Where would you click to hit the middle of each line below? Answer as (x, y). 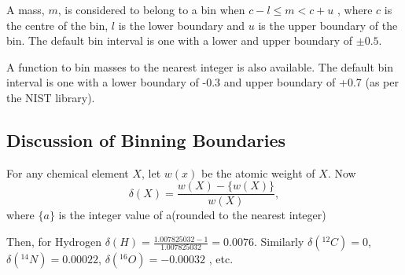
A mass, (26, 9)
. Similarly (279, 242)
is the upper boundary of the (328, 25)
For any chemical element (68, 172)
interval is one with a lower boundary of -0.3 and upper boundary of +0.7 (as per (202, 82)
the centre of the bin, (57, 25)
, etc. (221, 259)
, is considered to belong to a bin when (151, 9)
